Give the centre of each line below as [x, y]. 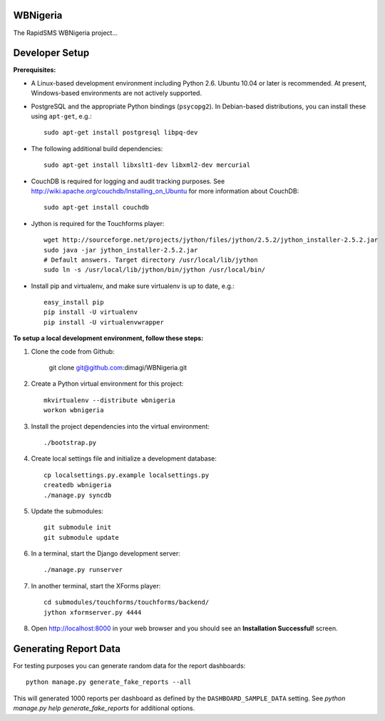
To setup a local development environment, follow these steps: [108, 338]
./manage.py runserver [83, 570]
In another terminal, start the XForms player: [96, 586]
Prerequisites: [35, 70]
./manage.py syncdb [78, 495]
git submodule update [81, 537]
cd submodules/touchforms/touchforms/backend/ [127, 602]
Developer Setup [51, 53]
